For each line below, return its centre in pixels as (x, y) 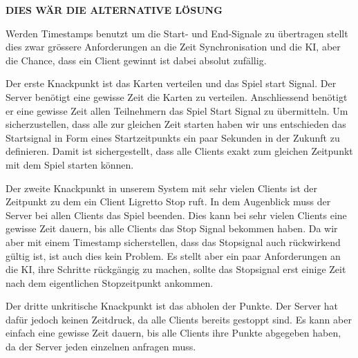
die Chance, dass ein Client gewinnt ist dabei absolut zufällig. (136, 60)
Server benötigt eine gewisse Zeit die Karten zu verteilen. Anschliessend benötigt (177, 96)
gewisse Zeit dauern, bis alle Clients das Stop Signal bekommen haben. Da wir (172, 228)
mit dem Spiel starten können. (70, 164)
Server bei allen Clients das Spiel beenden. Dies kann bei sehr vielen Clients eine (176, 215)
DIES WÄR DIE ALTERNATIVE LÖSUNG (114, 10)
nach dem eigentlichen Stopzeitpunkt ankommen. (110, 282)
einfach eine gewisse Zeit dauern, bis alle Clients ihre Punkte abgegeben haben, (173, 333)
